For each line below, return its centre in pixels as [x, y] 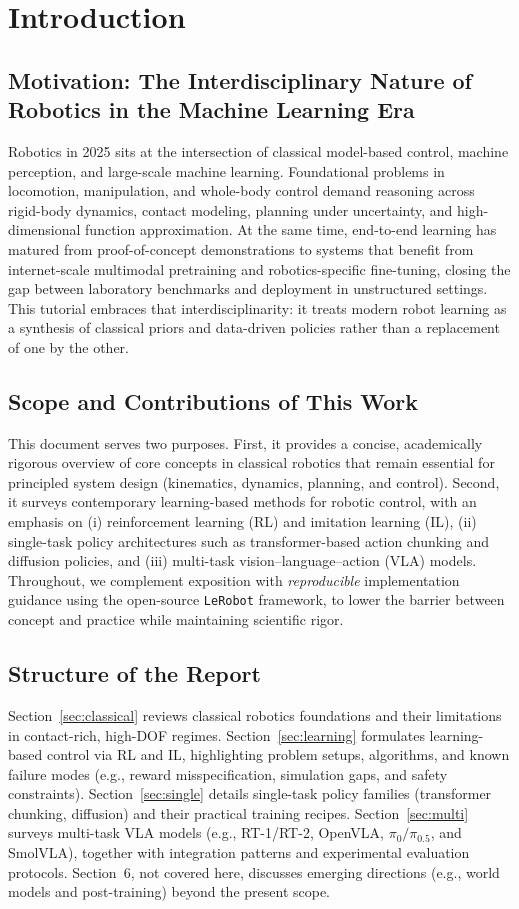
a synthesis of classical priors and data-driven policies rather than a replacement [254, 327]
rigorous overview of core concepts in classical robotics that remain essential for [251, 462]
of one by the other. [68, 346]
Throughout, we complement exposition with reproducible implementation [234, 579]
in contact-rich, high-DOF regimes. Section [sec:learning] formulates [216, 734]
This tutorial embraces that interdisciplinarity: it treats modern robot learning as [257, 307]
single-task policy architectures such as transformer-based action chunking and [249, 540]
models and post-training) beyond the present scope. [169, 891]
